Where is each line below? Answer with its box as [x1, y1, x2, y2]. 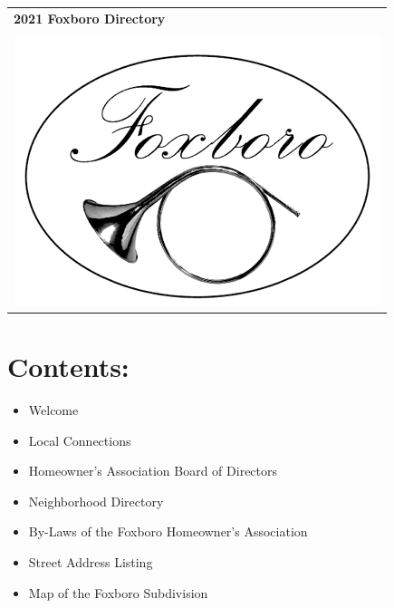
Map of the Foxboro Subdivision [28, 583, 208, 602]
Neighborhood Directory [28, 491, 164, 510]
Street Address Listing [28, 553, 153, 572]
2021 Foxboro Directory [14, 8, 166, 27]
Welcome [28, 401, 79, 420]
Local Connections [28, 430, 131, 449]
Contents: [7, 348, 130, 385]
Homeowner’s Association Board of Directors [28, 461, 278, 480]
